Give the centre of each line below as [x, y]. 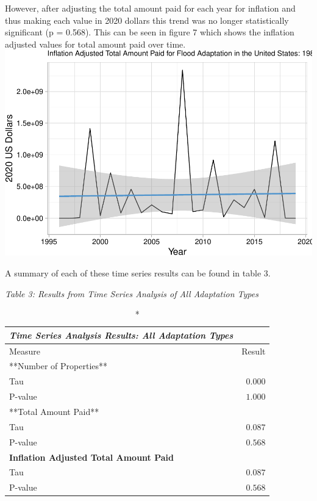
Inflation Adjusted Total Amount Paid [92, 457]
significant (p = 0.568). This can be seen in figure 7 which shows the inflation [150, 32]
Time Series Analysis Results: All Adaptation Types [121, 335]
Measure [25, 351]
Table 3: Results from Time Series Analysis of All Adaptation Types [132, 293]
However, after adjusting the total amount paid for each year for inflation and [150, 8]
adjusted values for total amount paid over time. [95, 44]
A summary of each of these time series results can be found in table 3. [138, 273]
